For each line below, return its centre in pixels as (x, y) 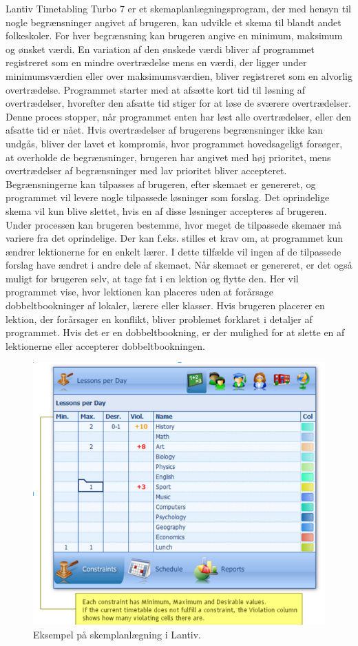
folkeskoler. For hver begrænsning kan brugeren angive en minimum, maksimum (174, 35)
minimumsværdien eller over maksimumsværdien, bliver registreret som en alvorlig (179, 75)
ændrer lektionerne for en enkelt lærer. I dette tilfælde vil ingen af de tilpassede (173, 251)
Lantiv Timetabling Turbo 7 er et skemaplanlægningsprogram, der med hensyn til (178, 8)
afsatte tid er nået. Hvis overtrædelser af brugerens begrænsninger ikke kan (165, 130)
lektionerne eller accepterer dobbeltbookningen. (105, 345)
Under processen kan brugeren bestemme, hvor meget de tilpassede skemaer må (173, 224)
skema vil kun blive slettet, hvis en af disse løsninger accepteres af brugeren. (166, 210)
